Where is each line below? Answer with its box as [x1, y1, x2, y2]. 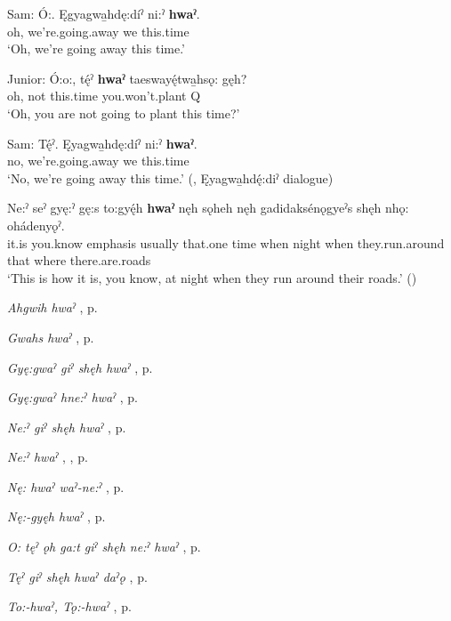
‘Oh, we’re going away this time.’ [7, 39, 185, 58]
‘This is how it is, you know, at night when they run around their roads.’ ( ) [7, 268, 417, 286]
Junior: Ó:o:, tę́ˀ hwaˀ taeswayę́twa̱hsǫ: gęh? [7, 69, 247, 87]
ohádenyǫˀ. [7, 215, 65, 234]
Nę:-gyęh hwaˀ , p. [7, 507, 106, 526]
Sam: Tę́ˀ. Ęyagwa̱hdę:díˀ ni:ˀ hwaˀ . [7, 133, 197, 152]
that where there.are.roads [7, 251, 151, 270]
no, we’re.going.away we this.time [7, 151, 189, 170]
